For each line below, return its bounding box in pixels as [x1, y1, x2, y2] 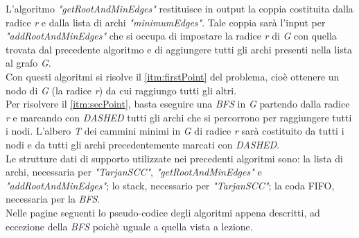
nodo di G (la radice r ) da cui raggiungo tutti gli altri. [6, 83, 237, 97]
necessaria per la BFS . [6, 192, 100, 206]
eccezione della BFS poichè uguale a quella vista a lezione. [6, 219, 253, 233]
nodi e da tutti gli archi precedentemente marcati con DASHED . [6, 137, 280, 151]
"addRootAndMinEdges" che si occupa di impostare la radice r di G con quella [6, 28, 337, 43]
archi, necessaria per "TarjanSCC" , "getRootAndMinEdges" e [6, 164, 262, 179]
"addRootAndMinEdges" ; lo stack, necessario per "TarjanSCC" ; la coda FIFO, [6, 178, 335, 192]
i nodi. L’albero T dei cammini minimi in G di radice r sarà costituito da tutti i [6, 124, 344, 138]
